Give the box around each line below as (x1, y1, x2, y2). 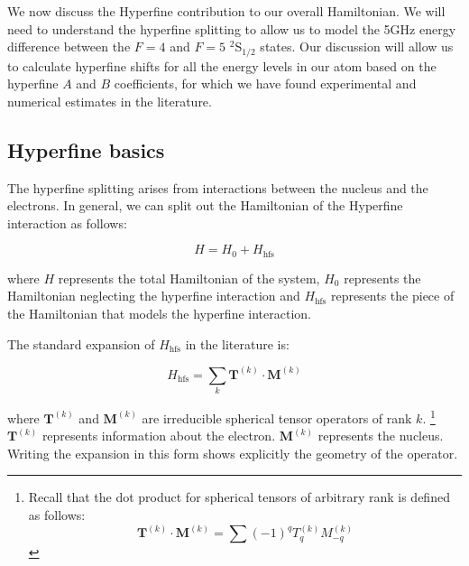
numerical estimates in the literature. (7, 91, 212, 110)
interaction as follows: (7, 213, 127, 232)
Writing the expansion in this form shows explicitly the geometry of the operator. (7, 443, 458, 462)
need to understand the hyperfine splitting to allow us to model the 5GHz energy (7, 19, 456, 38)
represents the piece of (330, 286, 455, 305)
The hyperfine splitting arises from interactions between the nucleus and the (7, 178, 428, 197)
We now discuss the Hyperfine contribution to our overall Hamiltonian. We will (7, 2, 446, 20)
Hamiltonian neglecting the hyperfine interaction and (7, 286, 300, 305)
